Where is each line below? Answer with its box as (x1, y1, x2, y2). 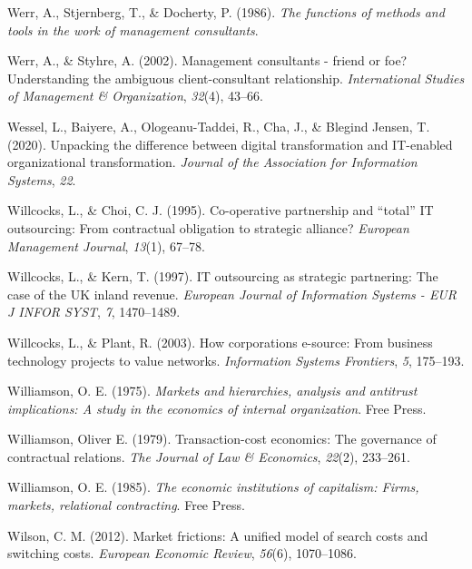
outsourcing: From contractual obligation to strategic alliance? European (7, 218, 409, 237)
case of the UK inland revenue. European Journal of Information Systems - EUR (7, 284, 457, 303)
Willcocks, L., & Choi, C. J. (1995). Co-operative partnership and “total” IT (7, 201, 434, 220)
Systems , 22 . (7, 170, 76, 189)
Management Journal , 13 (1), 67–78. (7, 236, 205, 255)
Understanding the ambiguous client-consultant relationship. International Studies (7, 68, 465, 87)
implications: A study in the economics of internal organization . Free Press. (7, 398, 427, 417)
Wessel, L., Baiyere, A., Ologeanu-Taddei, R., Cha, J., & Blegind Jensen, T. (7, 116, 430, 135)
